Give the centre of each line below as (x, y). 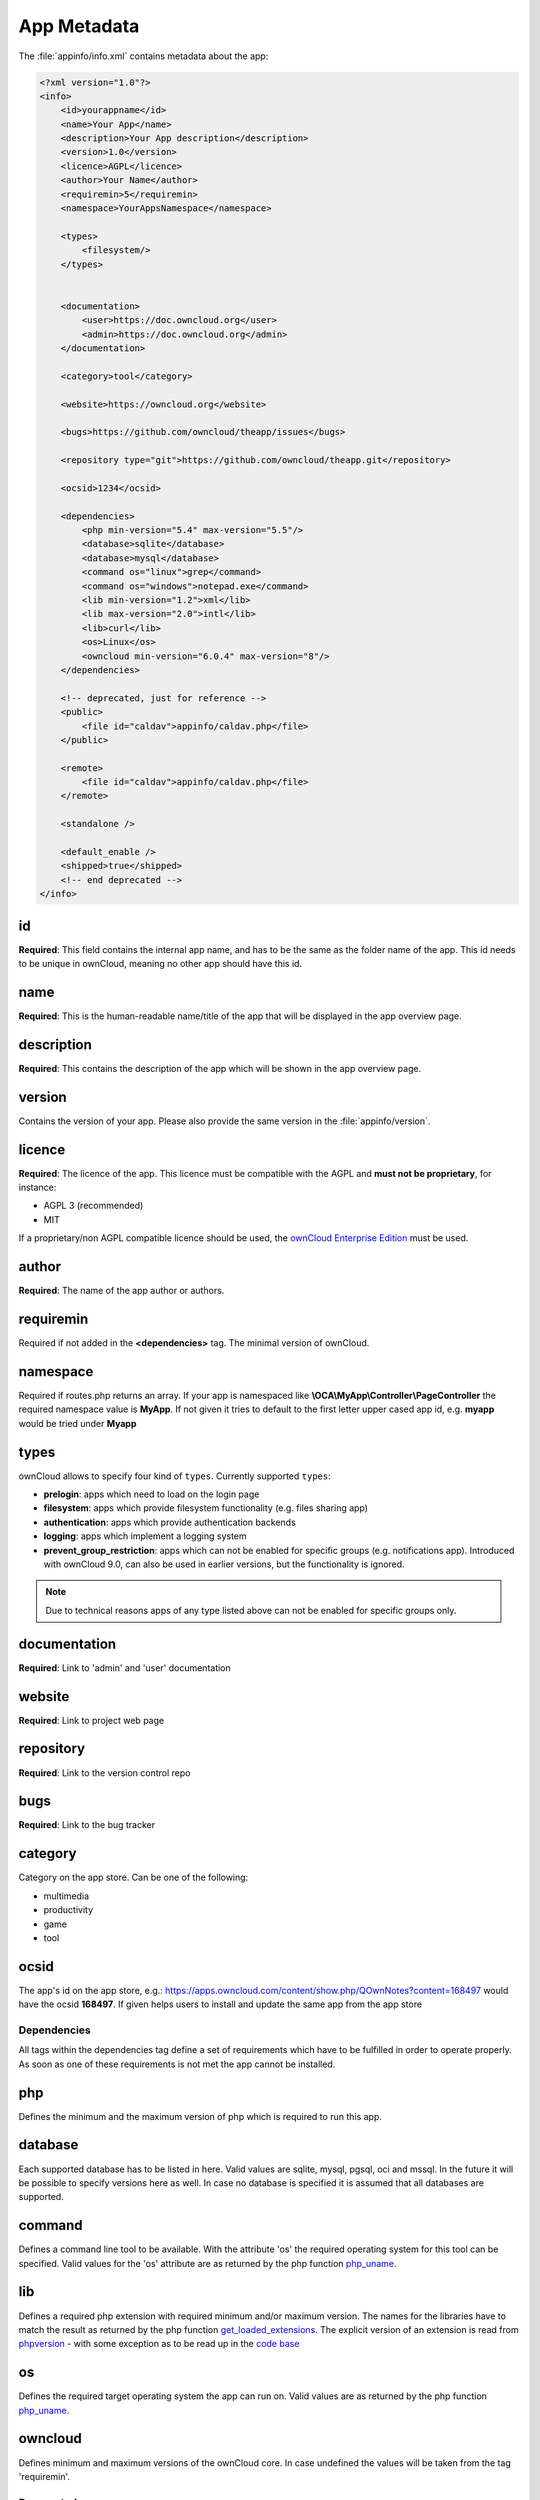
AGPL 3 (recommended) (93, 1206)
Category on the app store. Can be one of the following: (133, 1877)
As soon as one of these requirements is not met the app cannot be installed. (177, 2064)
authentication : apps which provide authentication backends (170, 1522)
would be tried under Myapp (77, 1423)
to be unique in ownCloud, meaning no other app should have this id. (160, 964)
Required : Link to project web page (91, 1720)
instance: (37, 1187)
